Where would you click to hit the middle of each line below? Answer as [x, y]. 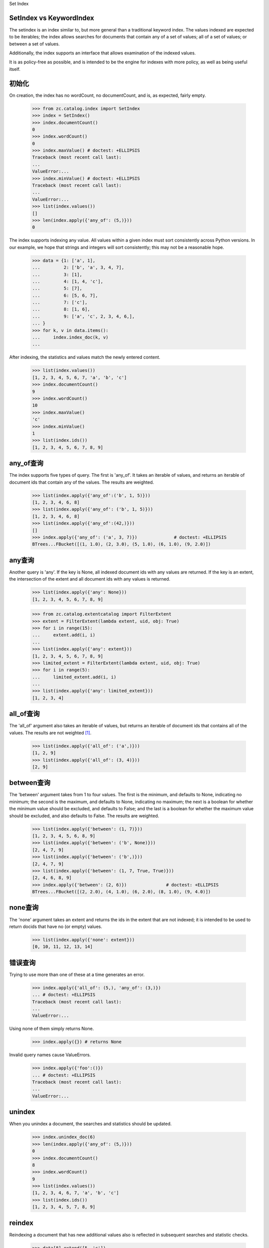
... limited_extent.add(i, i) [74, 677]
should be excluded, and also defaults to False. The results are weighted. [84, 816]
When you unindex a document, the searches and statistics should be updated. [90, 1124]
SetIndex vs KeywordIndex [52, 18]
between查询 [30, 783]
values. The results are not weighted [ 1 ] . [50, 733]
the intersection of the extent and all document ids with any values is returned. [90, 579]
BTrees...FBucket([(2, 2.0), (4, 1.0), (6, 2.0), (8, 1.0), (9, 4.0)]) [122, 892]
